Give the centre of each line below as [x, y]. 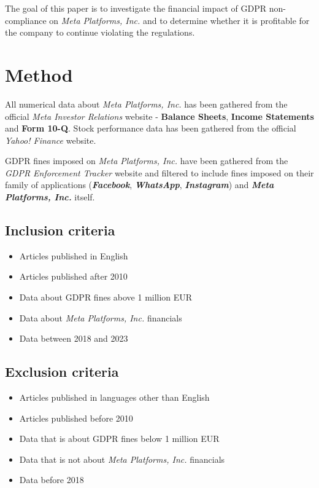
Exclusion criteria [62, 372]
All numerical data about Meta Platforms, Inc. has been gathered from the [146, 104]
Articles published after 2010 [73, 276]
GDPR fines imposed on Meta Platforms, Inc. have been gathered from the [147, 161]
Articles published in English [74, 255]
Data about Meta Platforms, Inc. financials [101, 317]
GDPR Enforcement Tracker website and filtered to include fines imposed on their [159, 172]
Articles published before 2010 [76, 418]
